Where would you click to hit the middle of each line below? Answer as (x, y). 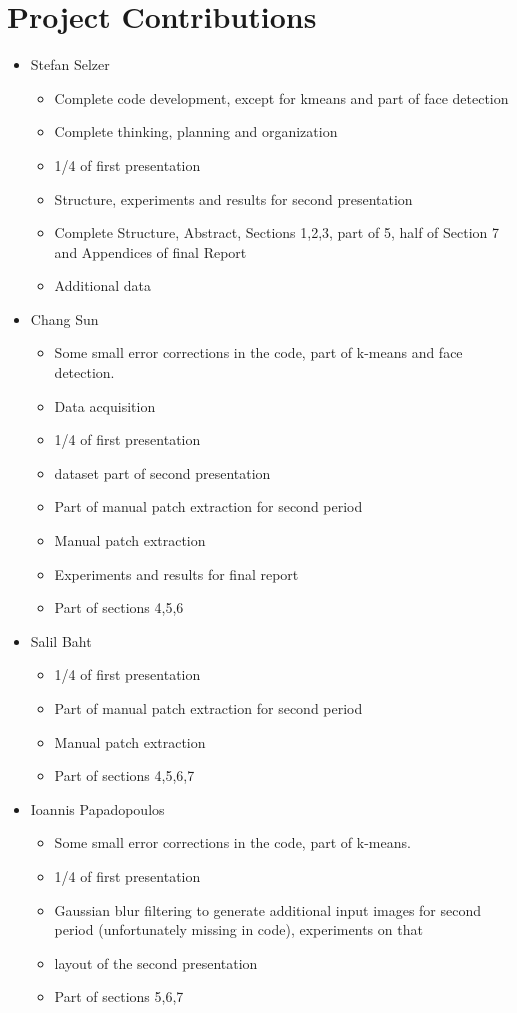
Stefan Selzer (70, 64)
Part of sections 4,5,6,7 (124, 775)
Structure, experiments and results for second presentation (233, 198)
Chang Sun (64, 318)
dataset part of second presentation (162, 472)
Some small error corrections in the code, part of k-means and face (258, 352)
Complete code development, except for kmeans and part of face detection (281, 97)
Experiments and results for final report (176, 573)
